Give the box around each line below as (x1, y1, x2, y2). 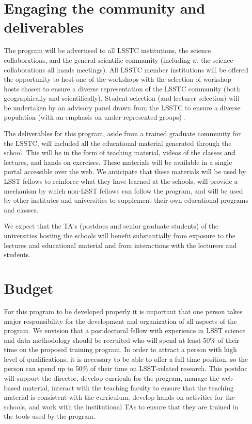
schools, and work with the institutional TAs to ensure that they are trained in (4, 401, 238, 411)
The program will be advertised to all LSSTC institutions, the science (4, 45, 211, 55)
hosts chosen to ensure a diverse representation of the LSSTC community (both (4, 83, 240, 93)
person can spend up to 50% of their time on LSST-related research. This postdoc (4, 363, 248, 373)
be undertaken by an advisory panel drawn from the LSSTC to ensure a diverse (4, 102, 240, 112)
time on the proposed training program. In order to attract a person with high (4, 344, 237, 354)
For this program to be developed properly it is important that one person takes (4, 306, 242, 316)
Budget (4, 278, 54, 298)
